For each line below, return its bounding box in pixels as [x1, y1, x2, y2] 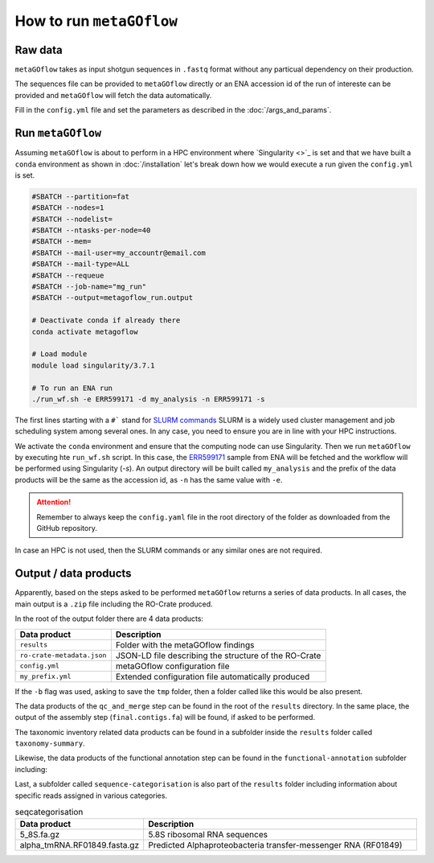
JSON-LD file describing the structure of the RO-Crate [115, 650, 321, 661]
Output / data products [14, 567, 132, 581]
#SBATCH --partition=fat [31, 191, 130, 201]
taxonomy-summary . [14, 738, 85, 748]
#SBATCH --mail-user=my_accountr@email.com [31, 248, 207, 257]
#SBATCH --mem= [31, 237, 92, 246]
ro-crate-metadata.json [19, 651, 107, 660]
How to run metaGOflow [14, 12, 178, 30]
